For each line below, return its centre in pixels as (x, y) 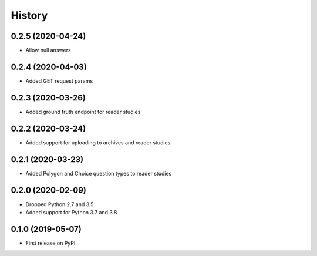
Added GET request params (59, 81)
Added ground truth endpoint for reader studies (83, 112)
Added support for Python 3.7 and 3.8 (71, 212)
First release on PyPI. (51, 243)
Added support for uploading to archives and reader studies (98, 142)
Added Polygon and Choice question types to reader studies (99, 173)
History (29, 15)
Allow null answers (48, 50)
